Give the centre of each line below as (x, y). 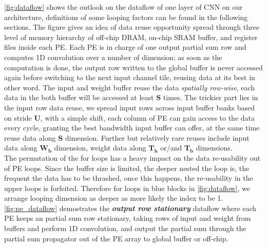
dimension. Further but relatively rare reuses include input (157, 137)
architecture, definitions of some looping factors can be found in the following (126, 17)
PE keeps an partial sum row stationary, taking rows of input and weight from (128, 218)
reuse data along (30, 137)
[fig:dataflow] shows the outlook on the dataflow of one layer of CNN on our (123, 7)
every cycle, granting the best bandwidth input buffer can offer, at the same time (132, 128)
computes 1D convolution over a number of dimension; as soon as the (113, 57)
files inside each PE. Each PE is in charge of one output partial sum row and (125, 47)
